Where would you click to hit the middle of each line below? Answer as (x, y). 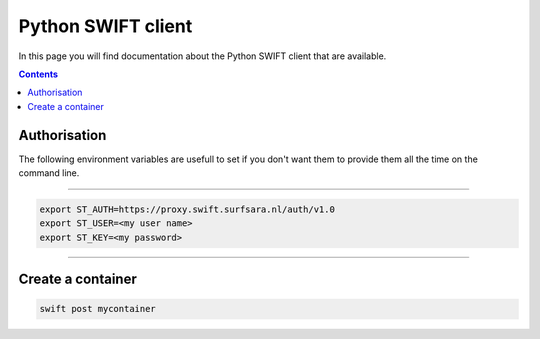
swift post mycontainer (98, 309)
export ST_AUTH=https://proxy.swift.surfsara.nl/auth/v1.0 (187, 209)
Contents (38, 74)
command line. (49, 173)
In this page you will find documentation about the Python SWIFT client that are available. (202, 56)
